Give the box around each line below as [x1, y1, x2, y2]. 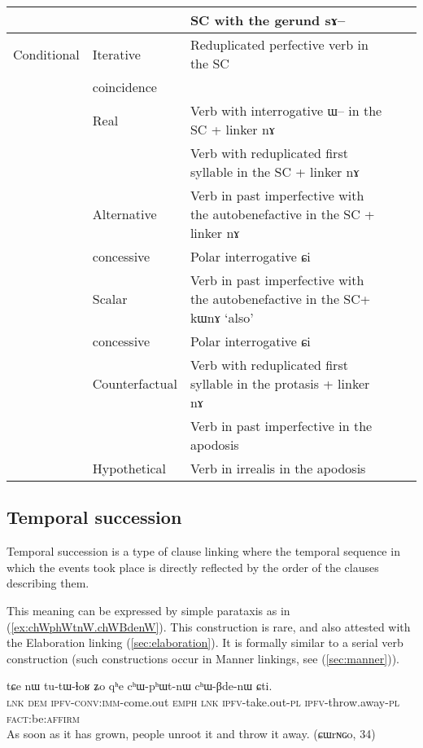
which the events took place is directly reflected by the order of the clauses [7, 558, 379, 575]
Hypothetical [92, 459, 167, 477]
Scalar [92, 289, 128, 308]
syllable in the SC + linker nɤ [190, 162, 360, 181]
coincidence [92, 77, 157, 96]
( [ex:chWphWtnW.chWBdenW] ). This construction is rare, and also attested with [7, 618, 411, 635]
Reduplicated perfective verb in [190, 35, 368, 54]
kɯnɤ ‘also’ [190, 308, 254, 327]
